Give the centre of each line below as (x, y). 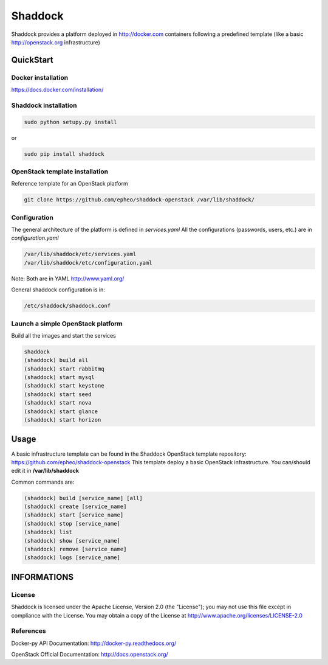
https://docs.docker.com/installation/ (57, 90)
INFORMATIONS (43, 577)
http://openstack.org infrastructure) (56, 42)
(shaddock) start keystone (64, 386)
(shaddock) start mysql (60, 378)
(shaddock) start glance (61, 411)
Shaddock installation (44, 105)
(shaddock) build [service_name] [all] (83, 498)
